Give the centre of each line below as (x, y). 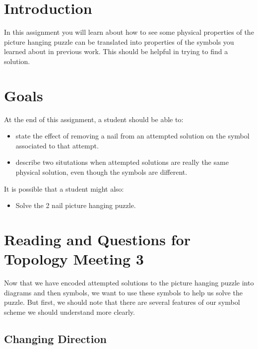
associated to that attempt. (57, 145)
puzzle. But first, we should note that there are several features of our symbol (122, 302)
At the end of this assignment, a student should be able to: (94, 119)
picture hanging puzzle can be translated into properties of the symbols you (119, 41)
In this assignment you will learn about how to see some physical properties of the (129, 32)
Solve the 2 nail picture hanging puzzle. (76, 205)
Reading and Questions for (97, 239)
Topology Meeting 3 (74, 259)
